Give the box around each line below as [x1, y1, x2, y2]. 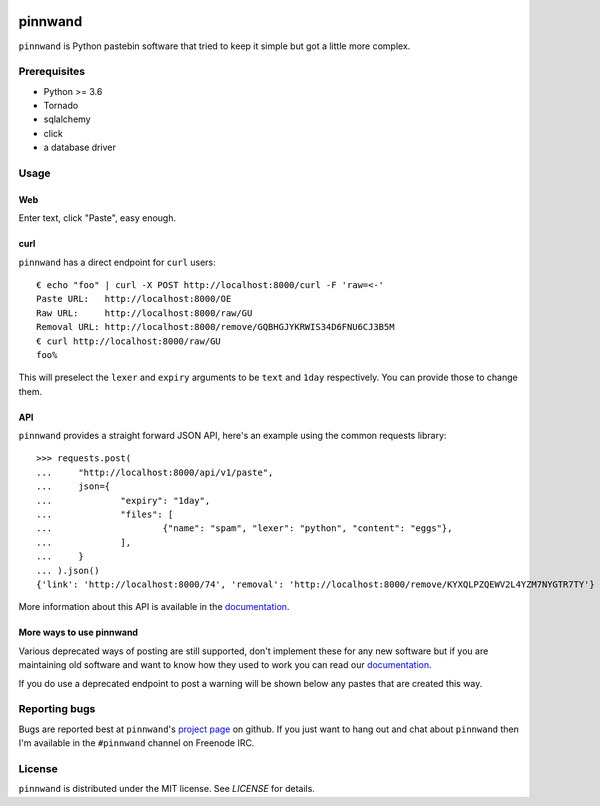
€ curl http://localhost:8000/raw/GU [36, 335, 222, 347]
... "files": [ [36, 509, 174, 520]
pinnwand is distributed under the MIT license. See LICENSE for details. [18, 783, 315, 795]
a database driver [43, 141, 117, 154]
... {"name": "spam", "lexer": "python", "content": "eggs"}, [36, 523, 453, 534]
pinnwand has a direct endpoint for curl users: [18, 256, 217, 268]
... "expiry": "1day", [36, 495, 211, 506]
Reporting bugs [18, 702, 96, 716]
